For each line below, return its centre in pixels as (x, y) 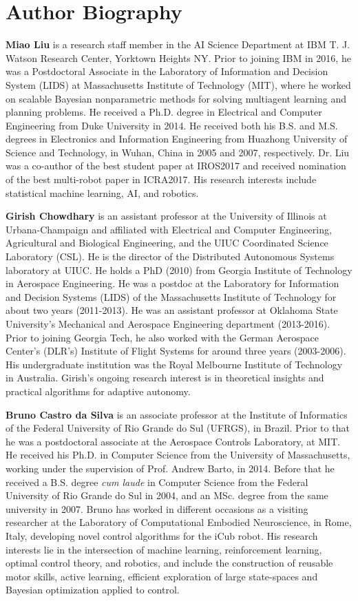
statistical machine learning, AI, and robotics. (102, 192)
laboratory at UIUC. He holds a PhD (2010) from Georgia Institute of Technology (179, 270)
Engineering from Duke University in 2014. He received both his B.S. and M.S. (172, 125)
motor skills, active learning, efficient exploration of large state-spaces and (162, 576)
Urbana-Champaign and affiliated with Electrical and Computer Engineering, (169, 229)
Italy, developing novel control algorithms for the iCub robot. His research (162, 535)
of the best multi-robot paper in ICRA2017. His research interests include (161, 179)
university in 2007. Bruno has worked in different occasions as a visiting (157, 508)
